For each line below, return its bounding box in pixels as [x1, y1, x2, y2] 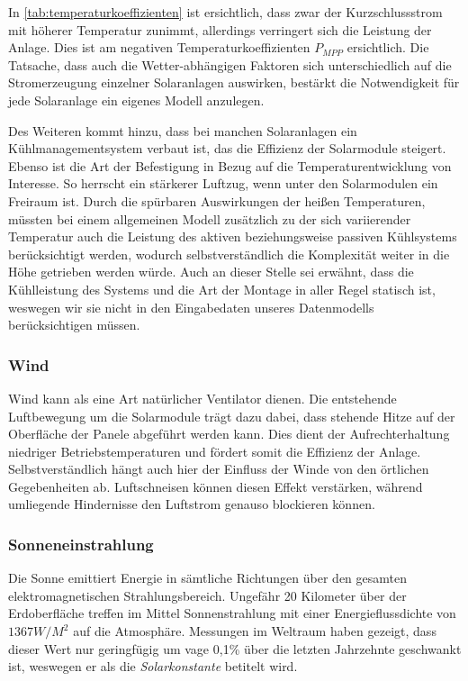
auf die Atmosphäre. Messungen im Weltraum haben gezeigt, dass [73, 622, 436, 640]
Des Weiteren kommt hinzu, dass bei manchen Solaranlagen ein [8, 121, 357, 140]
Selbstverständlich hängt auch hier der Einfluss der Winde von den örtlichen [8, 459, 429, 478]
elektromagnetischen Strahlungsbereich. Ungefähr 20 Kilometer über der [8, 586, 407, 604]
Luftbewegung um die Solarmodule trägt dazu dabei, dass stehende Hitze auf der [8, 406, 455, 425]
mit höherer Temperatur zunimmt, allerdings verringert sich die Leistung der [8, 20, 432, 39]
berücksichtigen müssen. [8, 315, 140, 334]
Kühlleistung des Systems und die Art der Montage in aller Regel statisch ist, [8, 279, 436, 298]
